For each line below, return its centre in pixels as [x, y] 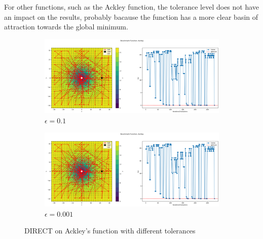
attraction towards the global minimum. [66, 27]
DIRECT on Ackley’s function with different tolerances [110, 231]
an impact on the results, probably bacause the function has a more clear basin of [131, 16]
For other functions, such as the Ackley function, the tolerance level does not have [132, 7]
